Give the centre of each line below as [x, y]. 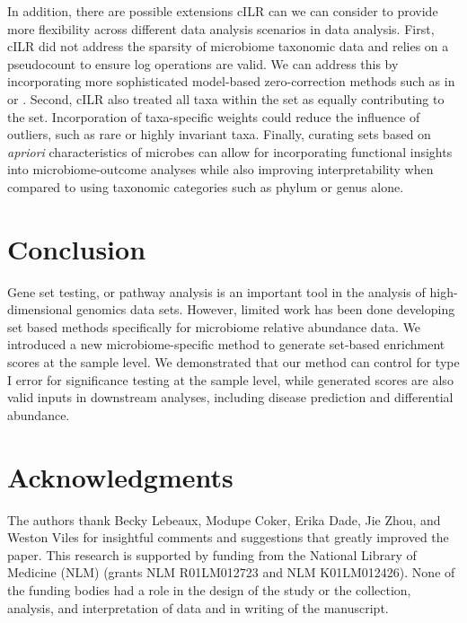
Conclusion [77, 248]
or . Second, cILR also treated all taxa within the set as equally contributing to [226, 98]
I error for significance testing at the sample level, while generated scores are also [230, 379]
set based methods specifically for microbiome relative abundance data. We [214, 326]
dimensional [40, 309]
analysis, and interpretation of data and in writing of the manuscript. [198, 607]
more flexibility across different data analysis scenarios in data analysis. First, [221, 28]
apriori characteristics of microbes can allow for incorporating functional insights [230, 151]
